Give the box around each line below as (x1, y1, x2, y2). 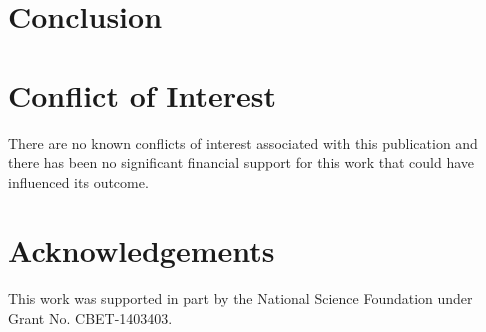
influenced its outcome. (8, 171, 149, 192)
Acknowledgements (8, 230, 275, 271)
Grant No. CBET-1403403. (8, 308, 173, 328)
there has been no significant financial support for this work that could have (8, 152, 475, 173)
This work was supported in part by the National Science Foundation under (8, 288, 473, 309)
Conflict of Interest (8, 74, 277, 115)
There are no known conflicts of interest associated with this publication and (8, 132, 478, 153)
